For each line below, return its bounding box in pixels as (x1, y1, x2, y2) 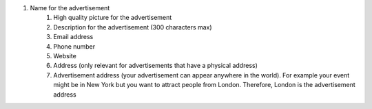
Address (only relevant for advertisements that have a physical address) (53, 62, 258, 70)
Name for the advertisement (30, 4, 110, 12)
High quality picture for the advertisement (53, 14, 172, 22)
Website (53, 51, 77, 60)
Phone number (53, 42, 96, 51)
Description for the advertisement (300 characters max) (53, 23, 213, 31)
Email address (53, 33, 94, 41)
